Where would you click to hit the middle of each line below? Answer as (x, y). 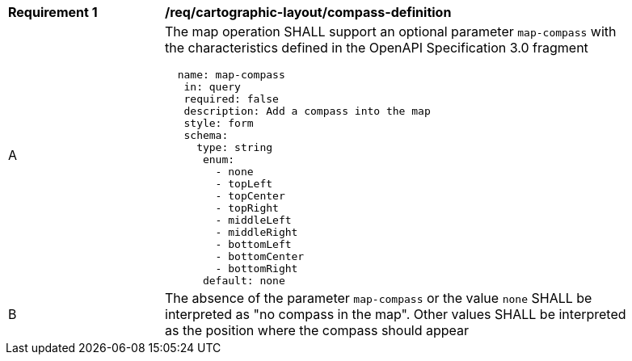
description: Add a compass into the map (307, 111)
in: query (212, 87)
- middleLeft (253, 220)
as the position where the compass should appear (317, 330)
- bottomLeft (253, 244)
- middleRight (257, 232)
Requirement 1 (53, 12)
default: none (244, 281)
